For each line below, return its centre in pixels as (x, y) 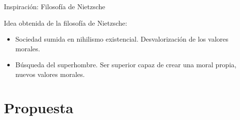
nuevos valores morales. (50, 74)
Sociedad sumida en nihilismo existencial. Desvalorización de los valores (122, 39)
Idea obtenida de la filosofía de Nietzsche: (66, 22)
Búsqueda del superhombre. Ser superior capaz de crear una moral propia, (126, 65)
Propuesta (39, 107)
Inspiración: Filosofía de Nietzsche (55, 6)
